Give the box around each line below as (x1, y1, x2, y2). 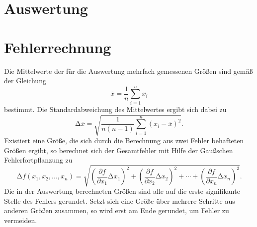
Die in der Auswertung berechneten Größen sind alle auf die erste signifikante (4, 186, 240, 196)
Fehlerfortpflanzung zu (4, 155, 73, 165)
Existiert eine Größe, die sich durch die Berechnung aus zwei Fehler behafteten (4, 135, 244, 145)
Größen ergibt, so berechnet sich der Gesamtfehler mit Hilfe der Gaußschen (4, 145, 233, 155)
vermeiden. (4, 215, 37, 226)
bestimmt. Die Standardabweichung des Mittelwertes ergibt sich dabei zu (4, 104, 227, 114)
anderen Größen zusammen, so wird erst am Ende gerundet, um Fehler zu (4, 205, 229, 216)
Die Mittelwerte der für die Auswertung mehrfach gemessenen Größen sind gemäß (4, 65, 253, 76)
